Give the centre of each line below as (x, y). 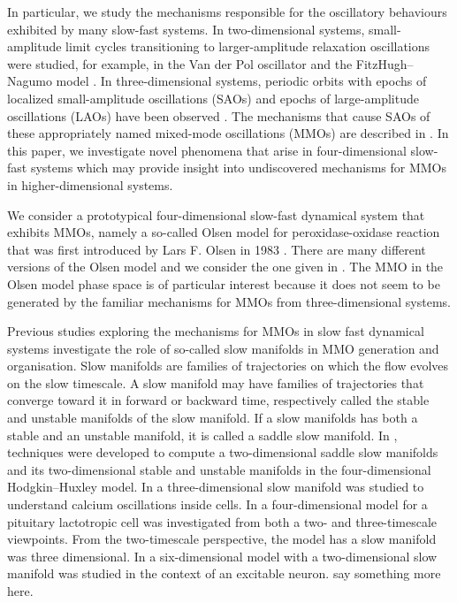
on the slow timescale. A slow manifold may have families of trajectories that (216, 382)
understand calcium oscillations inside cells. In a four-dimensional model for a (217, 504)
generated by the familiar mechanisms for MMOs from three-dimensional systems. (229, 301)
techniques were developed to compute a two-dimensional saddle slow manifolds (223, 452)
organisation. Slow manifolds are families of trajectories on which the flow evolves (228, 366)
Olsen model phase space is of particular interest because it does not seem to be (224, 283)
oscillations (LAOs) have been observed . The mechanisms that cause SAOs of (219, 115)
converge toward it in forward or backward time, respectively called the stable (218, 400)
